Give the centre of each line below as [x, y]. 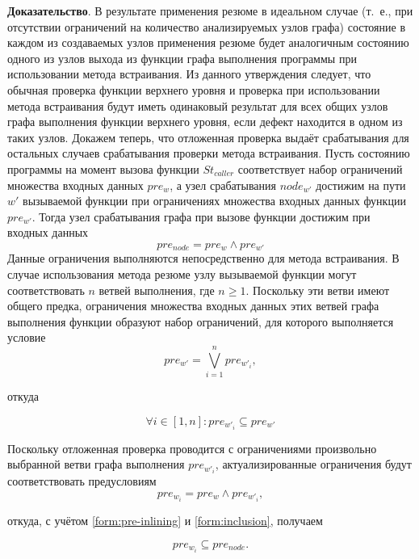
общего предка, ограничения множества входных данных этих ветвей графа [193, 306]
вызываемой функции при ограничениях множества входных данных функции [214, 201]
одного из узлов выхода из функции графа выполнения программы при [182, 58]
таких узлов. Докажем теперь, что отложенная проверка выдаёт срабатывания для [208, 137]
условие [27, 337]
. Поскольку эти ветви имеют [318, 290]
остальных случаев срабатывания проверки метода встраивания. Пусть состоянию [209, 153]
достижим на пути [361, 185]
